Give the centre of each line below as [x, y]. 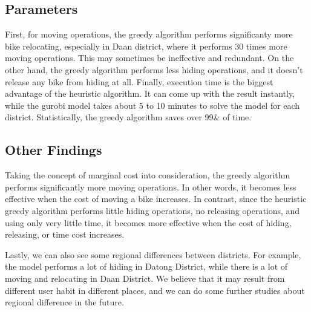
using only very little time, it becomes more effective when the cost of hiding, [148, 222]
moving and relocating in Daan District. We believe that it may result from [145, 278]
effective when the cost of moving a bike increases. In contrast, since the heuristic [156, 199]
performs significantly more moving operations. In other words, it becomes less [151, 187]
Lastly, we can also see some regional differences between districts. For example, [153, 254]
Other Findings [54, 150]
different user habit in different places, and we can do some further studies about [155, 290]
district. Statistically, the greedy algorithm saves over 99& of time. [128, 117]
